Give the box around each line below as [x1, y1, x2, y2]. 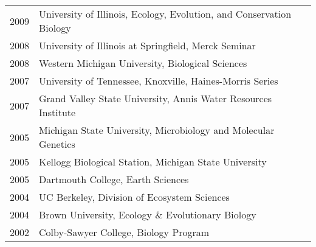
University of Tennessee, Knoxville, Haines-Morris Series [39, 74, 278, 88]
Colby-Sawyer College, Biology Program [39, 225, 210, 239]
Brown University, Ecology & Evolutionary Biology [39, 207, 256, 221]
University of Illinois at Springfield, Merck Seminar [39, 38, 256, 52]
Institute [39, 105, 76, 119]
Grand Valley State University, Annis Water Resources [39, 91, 272, 105]
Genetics [39, 137, 75, 151]
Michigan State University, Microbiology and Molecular [39, 123, 275, 137]
